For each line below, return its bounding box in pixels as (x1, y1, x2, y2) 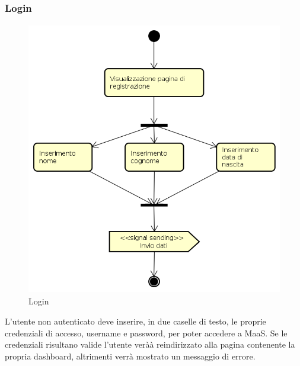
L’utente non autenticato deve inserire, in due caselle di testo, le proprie (5, 314, 266, 327)
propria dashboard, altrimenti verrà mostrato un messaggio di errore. (5, 349, 256, 362)
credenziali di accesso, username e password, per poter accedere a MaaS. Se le (5, 326, 288, 339)
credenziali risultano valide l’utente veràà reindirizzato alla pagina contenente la (5, 338, 295, 351)
